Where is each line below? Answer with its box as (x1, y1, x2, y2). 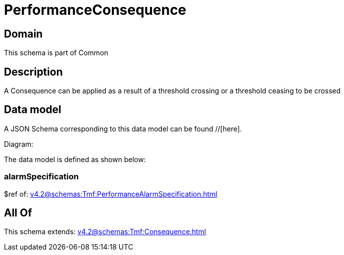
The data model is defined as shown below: (4, 155, 146, 164)
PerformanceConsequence (4, 1, 187, 18)
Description (4, 65, 63, 78)
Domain (4, 27, 43, 40)
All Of (4, 207, 32, 219)
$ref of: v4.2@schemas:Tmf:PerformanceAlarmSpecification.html (4, 189, 217, 198)
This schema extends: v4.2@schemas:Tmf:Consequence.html (4, 227, 206, 236)
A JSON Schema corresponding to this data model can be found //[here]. (4, 124, 242, 133)
